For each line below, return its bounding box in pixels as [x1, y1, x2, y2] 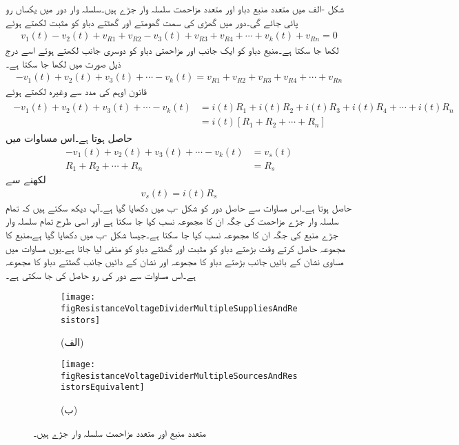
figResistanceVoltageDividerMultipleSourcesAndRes [61, 371, 298, 381]
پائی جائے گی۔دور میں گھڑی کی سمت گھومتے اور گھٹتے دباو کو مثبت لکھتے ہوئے [6, 14, 298, 29]
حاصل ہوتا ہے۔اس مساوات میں [6, 131, 133, 145]
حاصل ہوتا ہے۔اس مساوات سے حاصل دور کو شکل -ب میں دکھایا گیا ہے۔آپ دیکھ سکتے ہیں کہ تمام [6, 200, 352, 214]
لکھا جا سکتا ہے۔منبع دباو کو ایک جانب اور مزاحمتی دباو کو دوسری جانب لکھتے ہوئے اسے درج [6, 43, 339, 57]
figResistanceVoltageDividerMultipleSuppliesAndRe [61, 304, 298, 314]
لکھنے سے [6, 172, 46, 187]
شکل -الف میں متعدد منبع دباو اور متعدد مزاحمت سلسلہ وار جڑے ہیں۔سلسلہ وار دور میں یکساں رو [6, 1, 344, 15]
